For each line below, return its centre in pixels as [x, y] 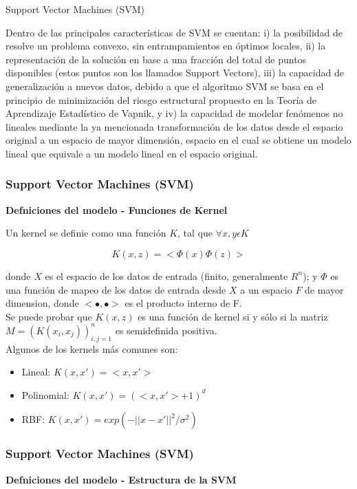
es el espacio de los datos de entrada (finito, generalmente [166, 275]
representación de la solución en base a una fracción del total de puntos [156, 59]
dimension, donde [42, 303]
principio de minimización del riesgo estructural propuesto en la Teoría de [161, 99]
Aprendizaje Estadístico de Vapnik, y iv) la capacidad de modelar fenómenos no [174, 113]
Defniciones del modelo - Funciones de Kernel [117, 209]
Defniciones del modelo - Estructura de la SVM [121, 479]
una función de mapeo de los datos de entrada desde [116, 289]
